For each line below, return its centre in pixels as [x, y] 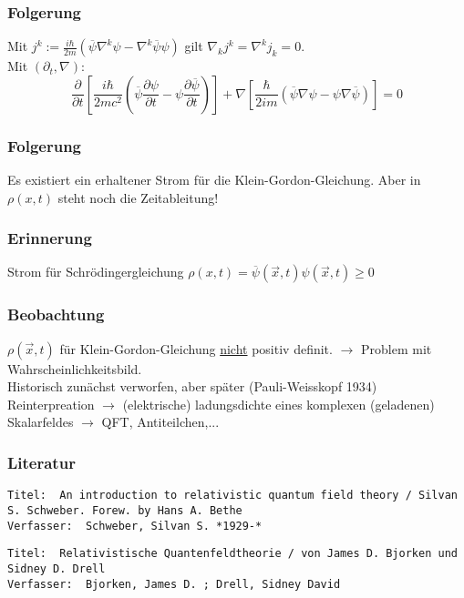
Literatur [41, 462]
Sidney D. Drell [57, 568]
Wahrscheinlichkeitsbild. [75, 368]
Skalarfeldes [41, 422]
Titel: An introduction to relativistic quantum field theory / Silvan [232, 496]
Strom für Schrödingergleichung [96, 272]
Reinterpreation [51, 404]
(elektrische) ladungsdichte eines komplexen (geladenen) [278, 404]
